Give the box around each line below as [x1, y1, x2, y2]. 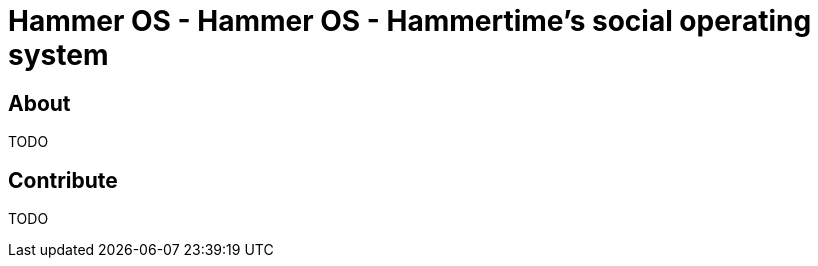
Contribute [8, 167, 118, 193]
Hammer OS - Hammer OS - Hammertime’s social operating [8, 4, 812, 38]
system [8, 38, 109, 72]
